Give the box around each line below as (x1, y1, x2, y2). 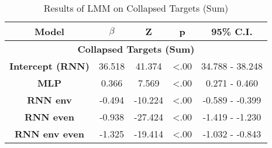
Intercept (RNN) (9, 59, 89, 73)
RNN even (24, 110, 74, 123)
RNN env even (14, 127, 84, 140)
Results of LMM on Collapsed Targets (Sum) (43, 1, 229, 15)
